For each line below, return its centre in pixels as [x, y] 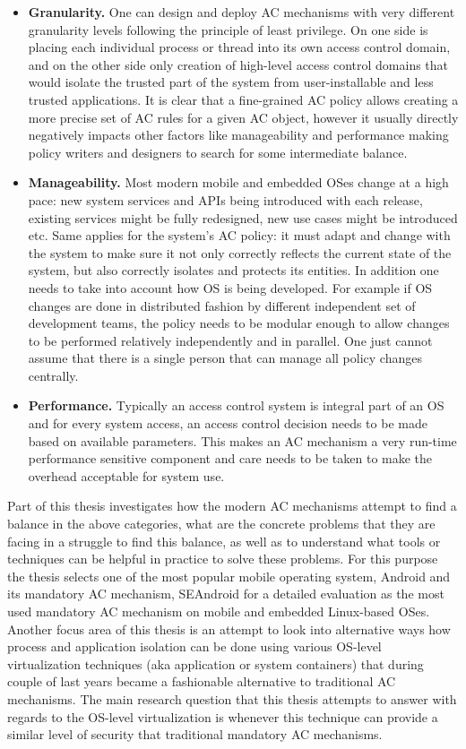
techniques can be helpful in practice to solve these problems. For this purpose [223, 559]
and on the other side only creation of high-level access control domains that [238, 64]
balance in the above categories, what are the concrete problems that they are [221, 524]
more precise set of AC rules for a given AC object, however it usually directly [243, 117]
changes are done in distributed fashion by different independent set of [222, 305]
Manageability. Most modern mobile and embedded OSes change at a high [238, 182]
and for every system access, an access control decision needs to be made [228, 423]
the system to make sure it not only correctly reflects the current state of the [240, 252]
